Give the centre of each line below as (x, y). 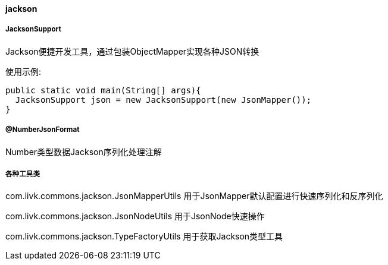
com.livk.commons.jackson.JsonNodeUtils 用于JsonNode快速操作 (135, 216)
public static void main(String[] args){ (103, 90)
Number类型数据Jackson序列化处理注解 (84, 152)
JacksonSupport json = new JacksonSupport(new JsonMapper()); (163, 100)
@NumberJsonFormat (43, 130)
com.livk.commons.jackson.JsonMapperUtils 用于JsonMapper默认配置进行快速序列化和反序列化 (194, 196)
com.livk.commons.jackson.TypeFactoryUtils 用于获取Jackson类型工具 (144, 236)
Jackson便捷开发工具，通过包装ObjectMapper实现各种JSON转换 (132, 51)
